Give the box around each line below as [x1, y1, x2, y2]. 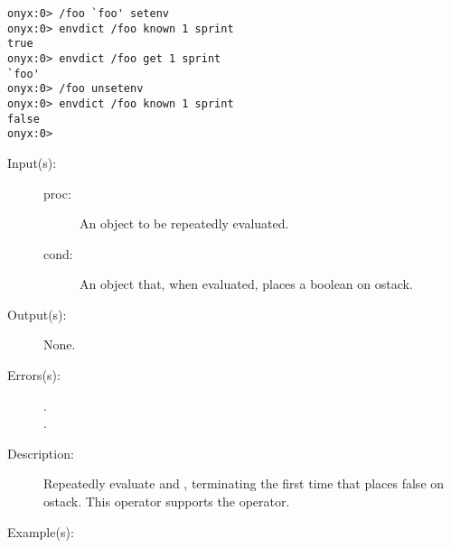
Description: [7, 443, 74, 462]
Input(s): [7, 153, 57, 172]
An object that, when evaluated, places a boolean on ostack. [80, 274, 413, 293]
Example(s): [7, 522, 74, 541]
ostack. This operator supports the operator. [43, 492, 290, 511]
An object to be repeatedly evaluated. [80, 214, 289, 233]
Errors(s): [7, 366, 61, 385]
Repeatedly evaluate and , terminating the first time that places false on [43, 474, 445, 493]
